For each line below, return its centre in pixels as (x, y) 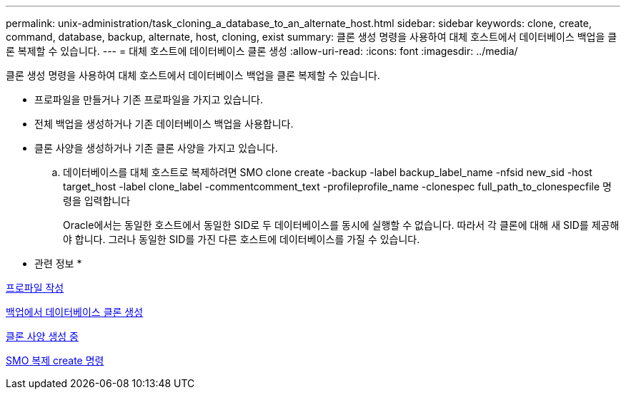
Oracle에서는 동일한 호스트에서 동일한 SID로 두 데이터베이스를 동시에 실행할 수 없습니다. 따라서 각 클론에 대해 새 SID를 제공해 (341, 225)
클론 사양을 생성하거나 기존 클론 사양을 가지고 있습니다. (156, 148)
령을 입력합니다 (97, 201)
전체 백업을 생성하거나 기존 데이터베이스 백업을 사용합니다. (164, 124)
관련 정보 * (58, 263)
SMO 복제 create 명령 (55, 360)
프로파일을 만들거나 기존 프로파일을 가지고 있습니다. (149, 99)
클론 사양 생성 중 (42, 336)
